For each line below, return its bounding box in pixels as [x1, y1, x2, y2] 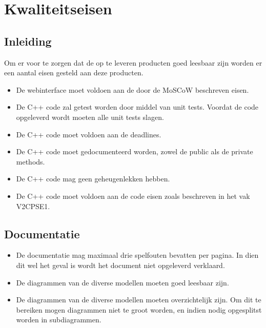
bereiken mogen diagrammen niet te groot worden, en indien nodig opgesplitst [16, 304, 262, 315]
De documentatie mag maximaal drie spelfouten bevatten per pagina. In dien [16, 250, 259, 260]
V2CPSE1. [16, 200, 50, 211]
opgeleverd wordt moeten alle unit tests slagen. [16, 111, 164, 122]
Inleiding [4, 33, 52, 49]
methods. [16, 156, 45, 167]
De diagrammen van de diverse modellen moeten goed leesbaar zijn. [16, 277, 229, 288]
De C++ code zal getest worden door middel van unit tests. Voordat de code [16, 101, 259, 112]
